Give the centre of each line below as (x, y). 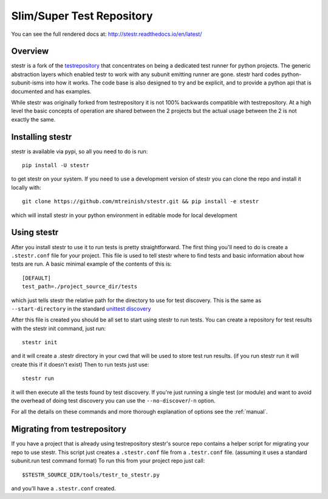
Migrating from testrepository (69, 429)
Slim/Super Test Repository (82, 16)
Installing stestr (42, 137)
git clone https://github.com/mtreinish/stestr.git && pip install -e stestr (141, 201)
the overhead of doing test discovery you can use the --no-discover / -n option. (113, 401)
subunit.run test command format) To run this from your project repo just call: (108, 461)
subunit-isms (28, 83)
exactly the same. (33, 119)
